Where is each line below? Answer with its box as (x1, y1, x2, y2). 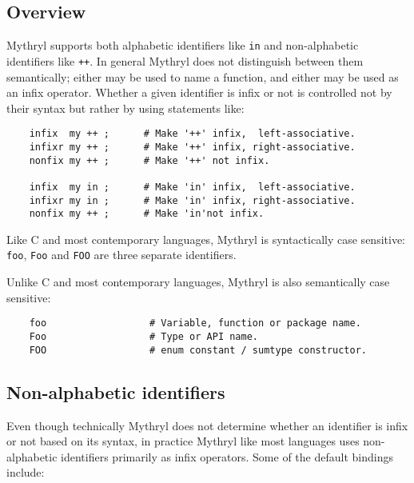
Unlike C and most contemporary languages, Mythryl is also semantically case (6, 273, 390, 290)
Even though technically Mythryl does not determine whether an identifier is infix (6, 417, 408, 433)
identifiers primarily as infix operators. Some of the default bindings (61, 448, 393, 465)
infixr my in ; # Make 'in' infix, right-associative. (29, 194, 356, 206)
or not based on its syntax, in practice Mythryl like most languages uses (6, 433, 360, 449)
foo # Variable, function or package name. (29, 317, 361, 329)
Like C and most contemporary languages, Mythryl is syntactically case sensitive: (6, 230, 405, 247)
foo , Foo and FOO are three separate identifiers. (6, 246, 237, 263)
